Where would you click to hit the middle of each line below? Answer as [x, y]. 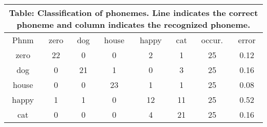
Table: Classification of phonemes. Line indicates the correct [133, 13]
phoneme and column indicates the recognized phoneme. [133, 24]
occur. [212, 40]
